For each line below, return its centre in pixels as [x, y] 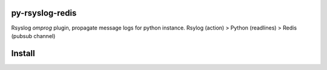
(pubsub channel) [33, 36]
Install [23, 53]
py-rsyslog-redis [44, 13]
